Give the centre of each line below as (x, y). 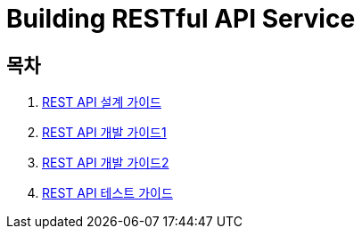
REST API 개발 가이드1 (104, 133)
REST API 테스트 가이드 (107, 193)
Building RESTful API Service (181, 19)
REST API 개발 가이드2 (106, 163)
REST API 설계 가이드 (102, 102)
